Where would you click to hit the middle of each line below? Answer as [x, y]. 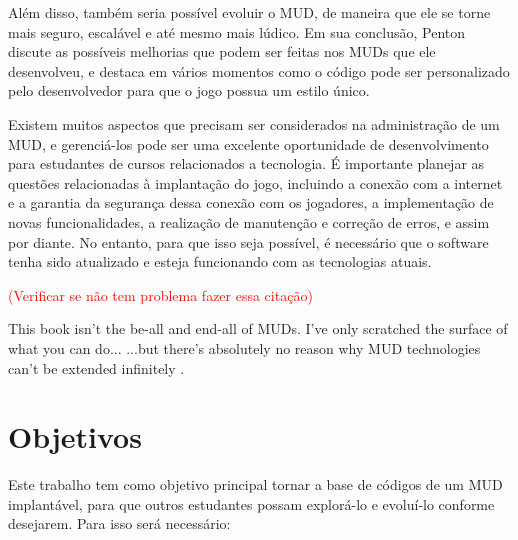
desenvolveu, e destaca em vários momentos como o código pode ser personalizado [259, 70]
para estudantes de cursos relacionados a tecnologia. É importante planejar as [246, 163]
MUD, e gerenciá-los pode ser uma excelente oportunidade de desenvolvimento [248, 143]
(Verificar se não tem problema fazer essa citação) [160, 294]
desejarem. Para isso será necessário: [119, 523]
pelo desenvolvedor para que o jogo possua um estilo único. [189, 90]
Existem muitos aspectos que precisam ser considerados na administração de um [254, 123]
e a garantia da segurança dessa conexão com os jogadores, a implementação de [251, 202]
